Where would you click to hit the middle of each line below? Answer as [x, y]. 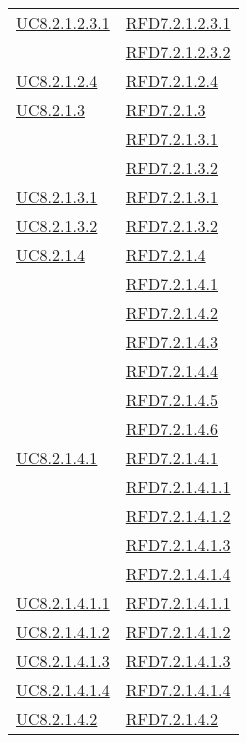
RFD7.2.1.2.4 [172, 80]
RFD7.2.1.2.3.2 [178, 51]
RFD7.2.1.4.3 [172, 341]
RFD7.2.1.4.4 [172, 370]
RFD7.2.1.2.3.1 [178, 22]
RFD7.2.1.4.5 [172, 399]
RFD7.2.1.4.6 [172, 428]
